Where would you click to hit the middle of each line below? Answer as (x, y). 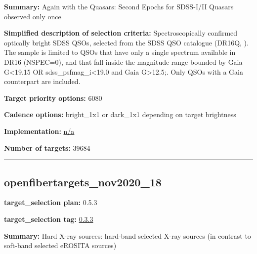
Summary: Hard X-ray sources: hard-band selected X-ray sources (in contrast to (128, 235)
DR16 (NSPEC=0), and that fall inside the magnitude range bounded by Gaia (123, 62)
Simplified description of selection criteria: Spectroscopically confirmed (121, 33)
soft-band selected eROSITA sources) (60, 245)
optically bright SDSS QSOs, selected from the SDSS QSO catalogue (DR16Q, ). (126, 42)
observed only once (33, 16)
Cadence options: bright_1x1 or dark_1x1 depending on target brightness (120, 114)
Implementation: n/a (39, 131)
